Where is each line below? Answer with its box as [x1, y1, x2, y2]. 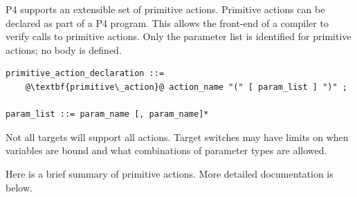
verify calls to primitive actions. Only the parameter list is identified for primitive [6, 29, 351, 44]
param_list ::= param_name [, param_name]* [6, 109, 209, 120]
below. [6, 180, 33, 194]
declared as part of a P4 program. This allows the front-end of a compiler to [6, 15, 329, 30]
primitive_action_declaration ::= [6, 68, 165, 79]
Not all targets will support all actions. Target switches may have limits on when [6, 129, 349, 144]
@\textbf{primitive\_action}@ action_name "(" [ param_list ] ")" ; [25, 82, 347, 92]
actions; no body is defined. [6, 42, 122, 57]
